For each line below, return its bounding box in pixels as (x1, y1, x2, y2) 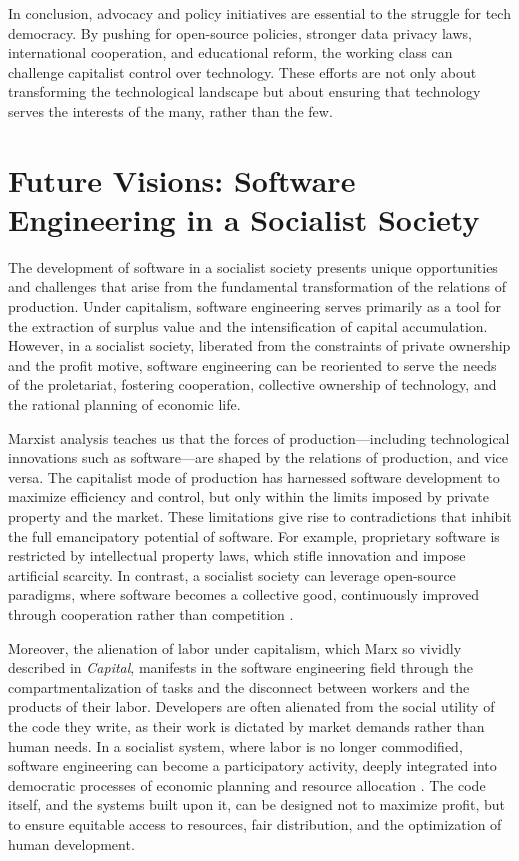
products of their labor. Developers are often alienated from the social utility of (8, 696, 495, 717)
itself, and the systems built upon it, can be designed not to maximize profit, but (8, 794, 506, 815)
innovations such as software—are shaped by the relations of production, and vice (8, 447, 508, 468)
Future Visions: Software (8, 159, 356, 200)
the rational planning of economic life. (8, 394, 241, 415)
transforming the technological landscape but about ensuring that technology (8, 81, 481, 102)
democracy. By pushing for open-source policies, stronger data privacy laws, (8, 22, 472, 43)
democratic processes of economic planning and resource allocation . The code (8, 774, 486, 795)
